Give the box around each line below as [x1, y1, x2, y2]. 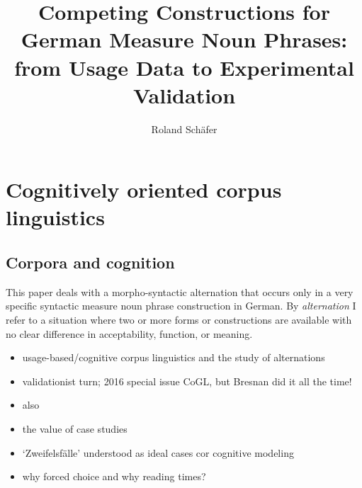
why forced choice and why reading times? [22, 469, 206, 484]
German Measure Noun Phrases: [21, 25, 348, 54]
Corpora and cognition [6, 251, 175, 273]
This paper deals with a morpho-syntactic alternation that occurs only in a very [6, 284, 353, 299]
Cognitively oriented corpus [6, 175, 282, 204]
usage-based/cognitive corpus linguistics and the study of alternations [22, 350, 325, 365]
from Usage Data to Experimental [14, 52, 354, 81]
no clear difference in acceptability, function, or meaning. [6, 326, 253, 341]
